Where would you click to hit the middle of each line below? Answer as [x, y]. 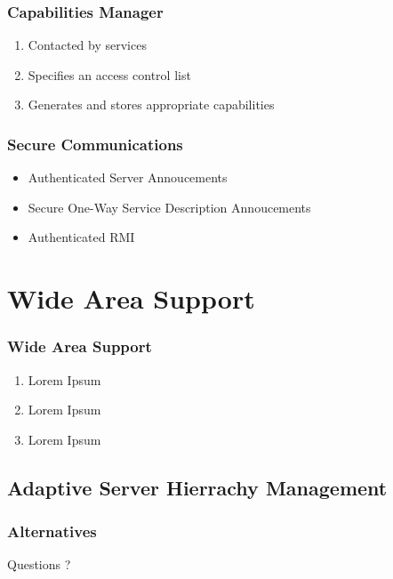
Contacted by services [87, 45]
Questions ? [39, 564]
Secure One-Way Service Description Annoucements [169, 207]
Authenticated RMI [81, 237]
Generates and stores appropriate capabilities [151, 105]
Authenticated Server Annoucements [128, 177]
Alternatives [52, 531]
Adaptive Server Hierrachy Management [197, 487]
